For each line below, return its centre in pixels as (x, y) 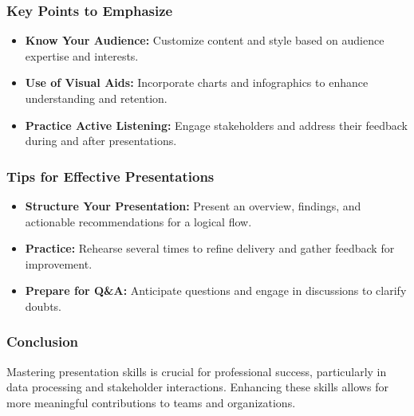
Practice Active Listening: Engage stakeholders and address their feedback (217, 125)
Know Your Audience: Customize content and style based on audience (205, 40)
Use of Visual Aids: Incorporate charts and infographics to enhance (197, 82)
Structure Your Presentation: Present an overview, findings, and (193, 206)
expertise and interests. (82, 55)
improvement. (59, 263)
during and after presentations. (101, 141)
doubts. (43, 306)
